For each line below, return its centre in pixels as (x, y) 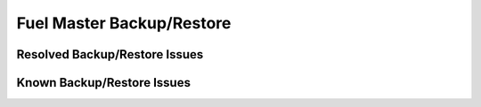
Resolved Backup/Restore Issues (110, 54)
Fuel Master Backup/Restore (124, 23)
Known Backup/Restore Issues (104, 83)
